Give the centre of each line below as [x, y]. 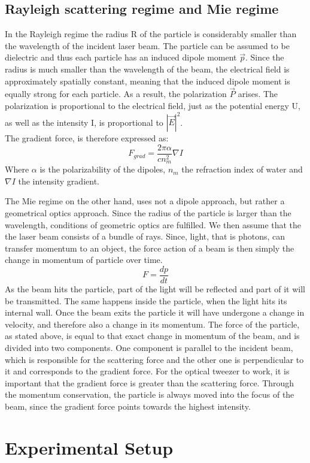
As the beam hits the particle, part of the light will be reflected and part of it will [155, 289]
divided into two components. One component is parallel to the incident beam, [149, 347]
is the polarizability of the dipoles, [103, 169]
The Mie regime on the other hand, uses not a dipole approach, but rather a [145, 201]
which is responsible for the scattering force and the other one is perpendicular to [154, 359]
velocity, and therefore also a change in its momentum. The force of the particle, [152, 324]
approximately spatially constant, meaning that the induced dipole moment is [148, 81]
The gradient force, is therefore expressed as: [87, 138]
